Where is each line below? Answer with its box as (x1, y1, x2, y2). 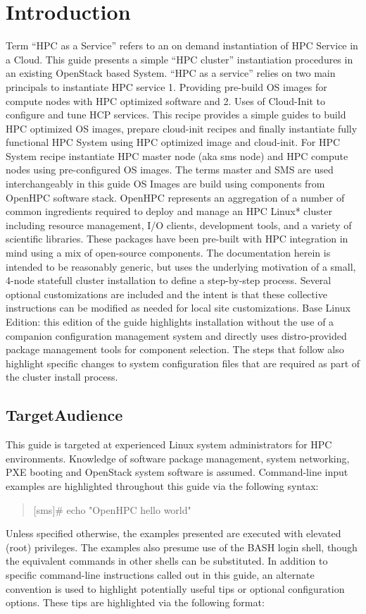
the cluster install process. (6, 369, 118, 384)
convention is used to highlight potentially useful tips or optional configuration (6, 581, 345, 596)
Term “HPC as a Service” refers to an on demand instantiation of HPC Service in (6, 38, 358, 53)
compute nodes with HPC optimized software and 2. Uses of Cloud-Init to (6, 93, 325, 108)
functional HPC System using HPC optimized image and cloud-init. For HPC (6, 135, 341, 149)
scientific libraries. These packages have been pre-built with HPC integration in (6, 231, 348, 246)
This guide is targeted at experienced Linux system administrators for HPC (6, 437, 332, 452)
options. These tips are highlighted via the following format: (6, 595, 265, 610)
